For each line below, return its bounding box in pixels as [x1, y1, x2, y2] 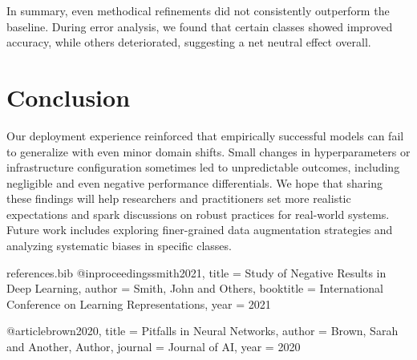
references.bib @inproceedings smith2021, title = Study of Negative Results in [6, 264, 387, 281]
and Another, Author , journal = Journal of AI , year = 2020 [6, 338, 301, 355]
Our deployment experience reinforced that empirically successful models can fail [6, 127, 404, 144]
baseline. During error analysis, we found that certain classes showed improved [6, 18, 393, 34]
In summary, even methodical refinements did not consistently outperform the [6, 2, 390, 18]
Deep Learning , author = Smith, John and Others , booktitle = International [6, 280, 383, 297]
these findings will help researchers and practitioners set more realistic [6, 190, 351, 207]
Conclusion [6, 80, 131, 113]
